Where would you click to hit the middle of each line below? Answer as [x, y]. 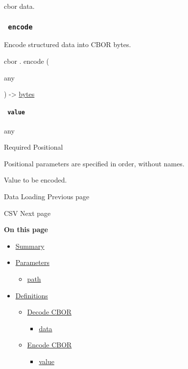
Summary [30, 246]
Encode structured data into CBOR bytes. [68, 44]
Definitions [32, 295]
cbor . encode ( [26, 61]
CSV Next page [27, 213]
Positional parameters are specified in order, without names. [94, 163]
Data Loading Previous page [47, 196]
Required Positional [34, 147]
